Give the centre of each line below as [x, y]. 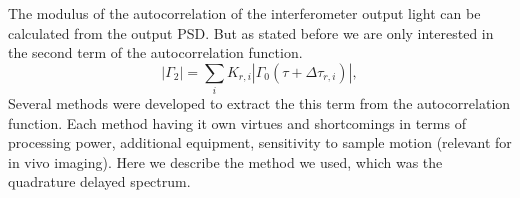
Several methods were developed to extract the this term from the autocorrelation [259, 103]
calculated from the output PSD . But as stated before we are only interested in [251, 32]
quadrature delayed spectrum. [99, 181]
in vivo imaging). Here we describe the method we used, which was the [225, 161]
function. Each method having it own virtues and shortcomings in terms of [237, 122]
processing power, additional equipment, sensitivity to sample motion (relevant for [260, 142]
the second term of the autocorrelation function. [155, 52]
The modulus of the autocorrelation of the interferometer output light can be [244, 13]
